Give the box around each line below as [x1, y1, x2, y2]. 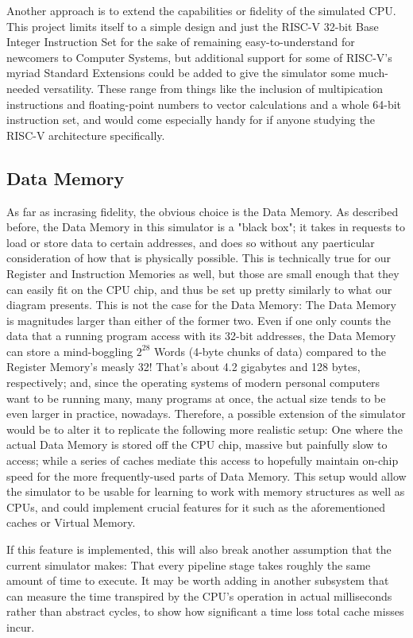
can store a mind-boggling [6, 342, 133, 359]
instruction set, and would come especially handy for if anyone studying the [6, 111, 375, 128]
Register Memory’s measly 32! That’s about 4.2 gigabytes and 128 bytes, [6, 358, 361, 375]
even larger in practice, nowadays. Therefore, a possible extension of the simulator [6, 405, 406, 422]
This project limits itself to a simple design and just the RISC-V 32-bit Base [6, 17, 379, 34]
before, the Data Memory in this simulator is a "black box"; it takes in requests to [6, 218, 406, 235]
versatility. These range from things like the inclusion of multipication [43, 79, 384, 96]
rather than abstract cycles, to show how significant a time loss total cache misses [6, 603, 404, 620]
